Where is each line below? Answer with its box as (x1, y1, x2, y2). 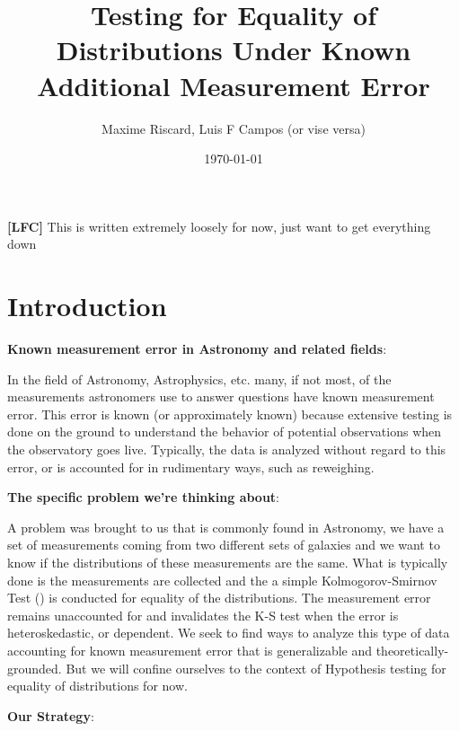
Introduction (7, 287, 167, 324)
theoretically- (375, 640, 449, 659)
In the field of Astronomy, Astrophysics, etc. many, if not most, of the (7, 369, 392, 388)
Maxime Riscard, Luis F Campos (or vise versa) (102, 119, 366, 137)
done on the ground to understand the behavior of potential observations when (7, 422, 442, 441)
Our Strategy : (7, 706, 94, 725)
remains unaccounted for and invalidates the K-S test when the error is (7, 605, 399, 624)
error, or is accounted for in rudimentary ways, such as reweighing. (7, 457, 375, 476)
